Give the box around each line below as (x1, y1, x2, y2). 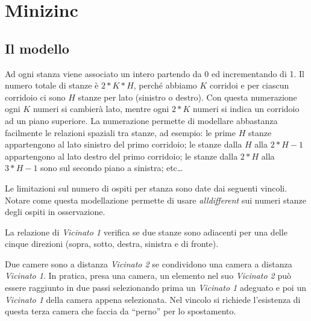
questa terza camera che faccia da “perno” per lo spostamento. (5, 305, 236, 317)
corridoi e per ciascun (210, 79, 289, 92)
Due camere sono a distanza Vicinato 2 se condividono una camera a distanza (5, 257, 292, 270)
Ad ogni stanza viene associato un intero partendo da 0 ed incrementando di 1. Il (5, 67, 304, 79)
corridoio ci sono (5, 90, 66, 103)
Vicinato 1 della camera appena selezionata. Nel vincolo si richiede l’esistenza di (5, 293, 301, 305)
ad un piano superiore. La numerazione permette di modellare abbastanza (5, 114, 278, 126)
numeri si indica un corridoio (193, 102, 300, 115)
